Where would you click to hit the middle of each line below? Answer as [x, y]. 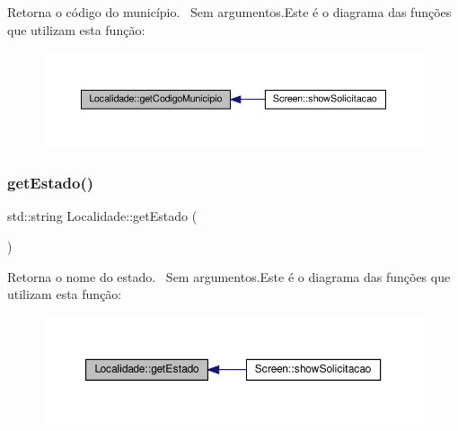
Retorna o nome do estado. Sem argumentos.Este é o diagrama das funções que [229, 276]
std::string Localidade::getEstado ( [102, 216]
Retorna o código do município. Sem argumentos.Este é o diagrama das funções [229, 12]
